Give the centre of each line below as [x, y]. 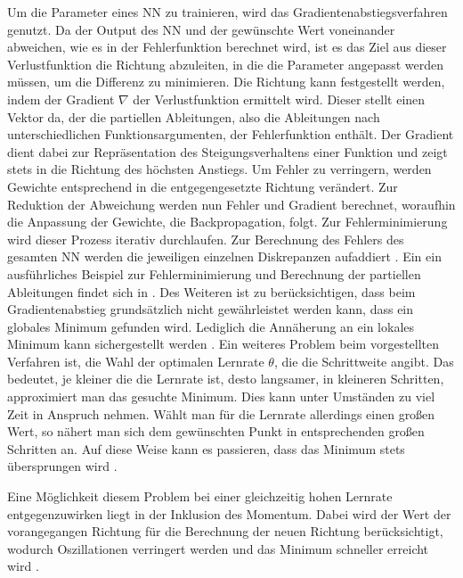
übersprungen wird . [62, 466]
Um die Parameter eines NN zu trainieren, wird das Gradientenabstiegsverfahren [227, 12]
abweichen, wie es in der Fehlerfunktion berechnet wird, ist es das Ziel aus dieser [227, 47]
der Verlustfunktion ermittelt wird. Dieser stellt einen [279, 99]
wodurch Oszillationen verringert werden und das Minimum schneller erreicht [218, 548]
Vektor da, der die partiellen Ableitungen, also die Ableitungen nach [194, 116]
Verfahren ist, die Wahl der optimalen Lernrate [136, 361]
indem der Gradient [61, 99]
